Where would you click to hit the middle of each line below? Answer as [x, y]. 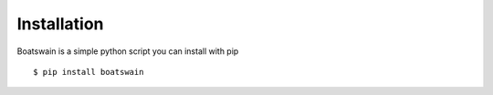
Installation [60, 24]
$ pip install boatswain [89, 72]
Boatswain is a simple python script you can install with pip [128, 51]
